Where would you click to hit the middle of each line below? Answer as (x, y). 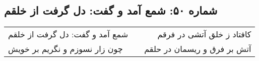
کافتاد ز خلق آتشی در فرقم (204, 34)
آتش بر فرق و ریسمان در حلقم (198, 49)
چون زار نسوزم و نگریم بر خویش (66, 49)
